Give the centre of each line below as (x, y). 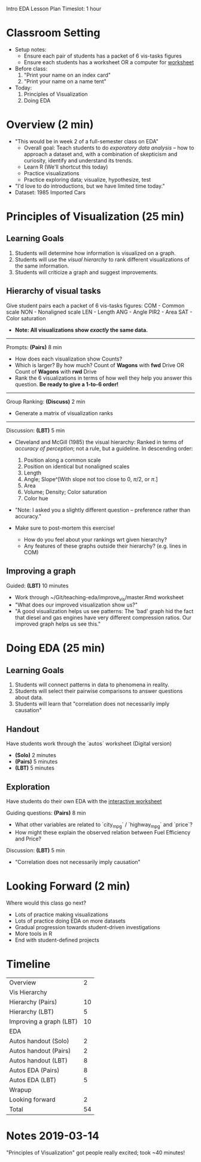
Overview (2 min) (50, 125)
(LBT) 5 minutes (35, 768)
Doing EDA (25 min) (56, 648)
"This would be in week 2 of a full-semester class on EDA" (86, 141)
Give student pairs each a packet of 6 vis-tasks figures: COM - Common (95, 305)
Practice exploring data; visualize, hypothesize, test (87, 179)
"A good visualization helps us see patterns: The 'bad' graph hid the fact (104, 611)
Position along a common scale (62, 460)
